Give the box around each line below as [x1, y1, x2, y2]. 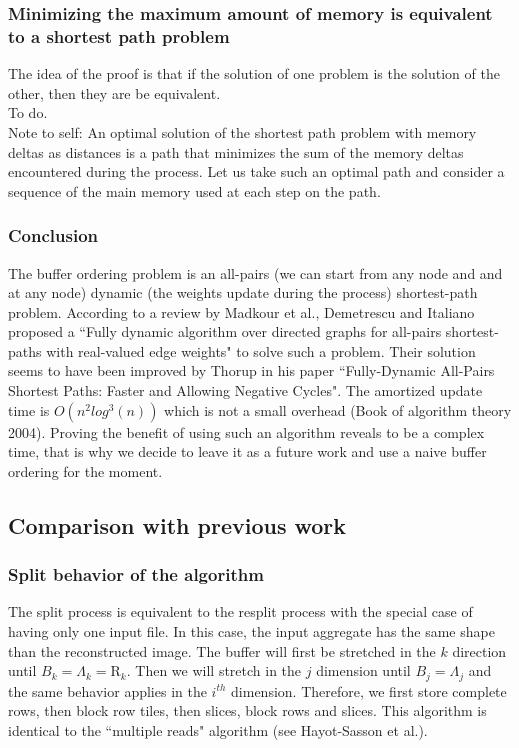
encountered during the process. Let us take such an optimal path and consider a [8, 161, 505, 182]
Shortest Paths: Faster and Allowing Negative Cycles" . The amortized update [8, 380, 483, 401]
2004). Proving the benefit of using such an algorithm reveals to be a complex [8, 421, 485, 442]
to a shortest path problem [8, 23, 230, 48]
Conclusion [8, 223, 98, 248]
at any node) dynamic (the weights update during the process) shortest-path [8, 282, 478, 303]
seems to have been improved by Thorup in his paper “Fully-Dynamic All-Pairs [8, 360, 495, 381]
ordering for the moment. [8, 460, 163, 481]
